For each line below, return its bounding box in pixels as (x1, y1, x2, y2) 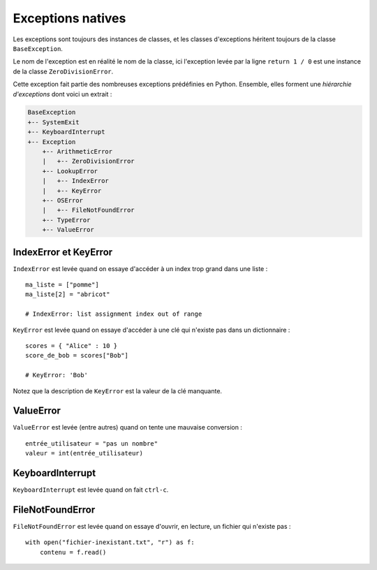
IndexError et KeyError (13, 246, 113, 258)
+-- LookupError (42, 167, 98, 175)
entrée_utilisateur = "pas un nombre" (25, 439, 158, 447)
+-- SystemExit (27, 118, 80, 126)
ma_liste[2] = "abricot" (25, 291, 110, 298)
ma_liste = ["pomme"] (25, 281, 99, 289)
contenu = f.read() (39, 548, 107, 556)
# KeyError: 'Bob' (25, 371, 89, 379)
